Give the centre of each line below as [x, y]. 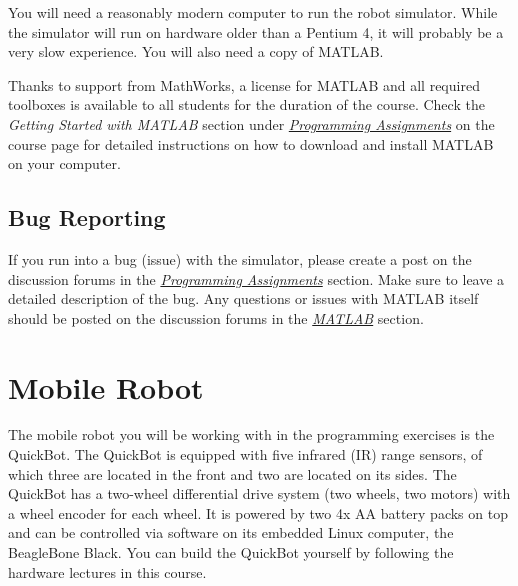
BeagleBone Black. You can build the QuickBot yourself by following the [231, 552]
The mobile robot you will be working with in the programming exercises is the [251, 434]
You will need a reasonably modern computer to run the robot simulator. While [253, 12]
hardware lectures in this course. [107, 571]
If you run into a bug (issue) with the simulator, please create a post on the [240, 258]
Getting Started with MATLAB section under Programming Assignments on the [251, 123]
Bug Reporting [87, 217]
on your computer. [64, 163]
